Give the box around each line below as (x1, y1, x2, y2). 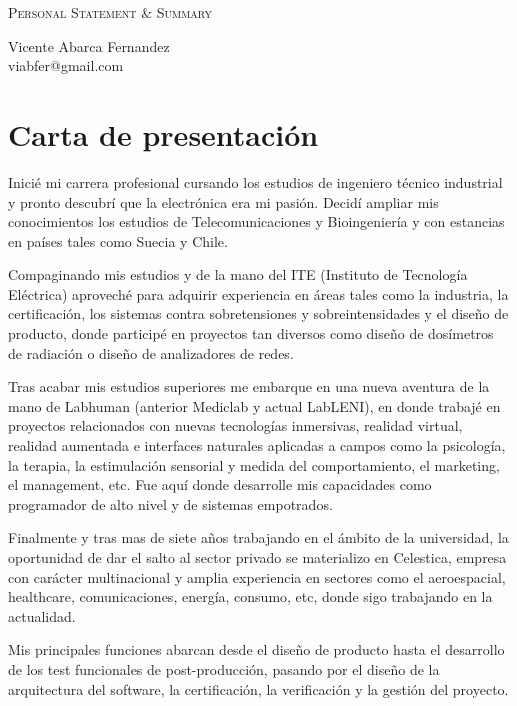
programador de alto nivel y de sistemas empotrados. (8, 493, 333, 514)
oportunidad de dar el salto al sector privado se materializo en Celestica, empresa (8, 547, 507, 567)
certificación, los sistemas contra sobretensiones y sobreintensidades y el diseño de (8, 303, 509, 324)
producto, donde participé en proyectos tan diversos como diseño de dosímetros (8, 323, 494, 344)
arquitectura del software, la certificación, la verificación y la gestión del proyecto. (8, 678, 509, 699)
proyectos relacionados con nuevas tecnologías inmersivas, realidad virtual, (8, 415, 463, 436)
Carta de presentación (8, 113, 319, 154)
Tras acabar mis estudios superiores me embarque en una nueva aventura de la (8, 376, 490, 397)
